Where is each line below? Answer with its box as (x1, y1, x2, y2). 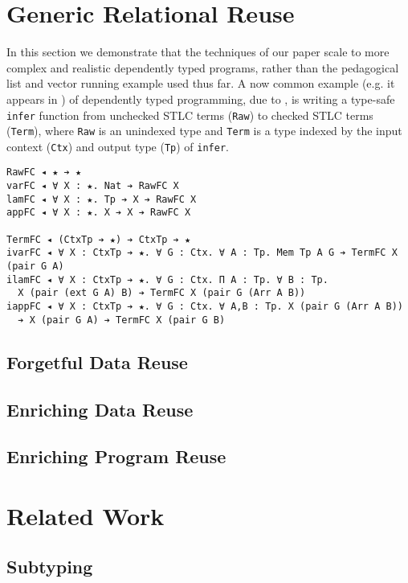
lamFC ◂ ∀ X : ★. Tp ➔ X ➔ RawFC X (6, 193, 197, 205)
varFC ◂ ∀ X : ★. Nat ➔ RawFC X (6, 180, 179, 192)
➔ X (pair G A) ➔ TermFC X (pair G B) (18, 314, 226, 326)
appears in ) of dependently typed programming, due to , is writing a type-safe (6, 90, 395, 107)
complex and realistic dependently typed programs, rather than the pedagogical (6, 59, 399, 76)
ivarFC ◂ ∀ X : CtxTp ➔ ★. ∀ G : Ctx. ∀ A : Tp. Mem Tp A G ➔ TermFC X (6, 247, 398, 259)
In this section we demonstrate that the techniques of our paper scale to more (6, 43, 390, 60)
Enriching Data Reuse (6, 396, 194, 421)
